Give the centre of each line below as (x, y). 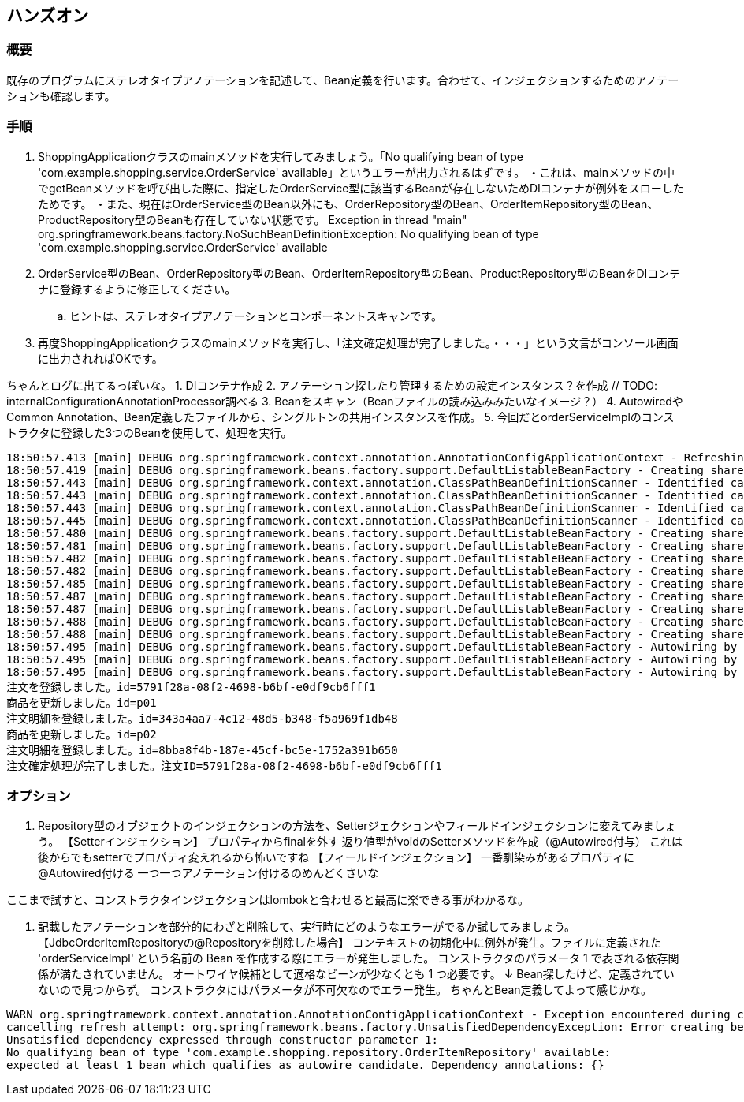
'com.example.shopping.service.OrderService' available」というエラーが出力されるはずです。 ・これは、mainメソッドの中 (356, 172)
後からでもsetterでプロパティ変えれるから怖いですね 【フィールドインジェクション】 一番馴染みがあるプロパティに (337, 857)
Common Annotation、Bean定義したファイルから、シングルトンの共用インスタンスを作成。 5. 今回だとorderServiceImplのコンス (340, 417)
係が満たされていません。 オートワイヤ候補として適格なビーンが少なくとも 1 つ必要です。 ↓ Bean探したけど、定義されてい (356, 974)
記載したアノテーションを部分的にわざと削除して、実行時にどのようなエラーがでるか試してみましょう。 (307, 927)
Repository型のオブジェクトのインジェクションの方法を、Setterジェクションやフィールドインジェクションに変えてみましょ (357, 826)
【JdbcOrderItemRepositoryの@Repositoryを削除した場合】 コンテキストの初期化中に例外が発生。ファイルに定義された (350, 943)
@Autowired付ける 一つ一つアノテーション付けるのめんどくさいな (208, 873)
